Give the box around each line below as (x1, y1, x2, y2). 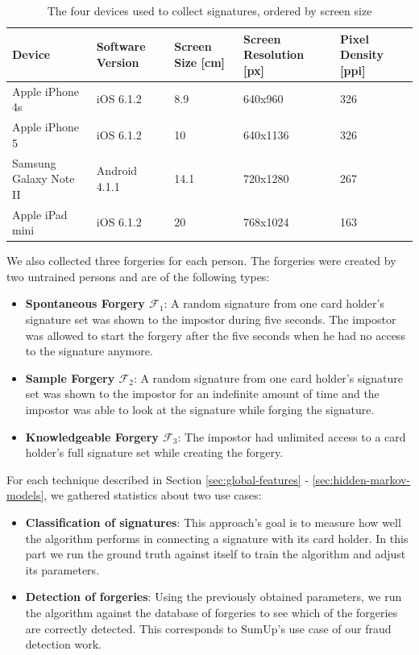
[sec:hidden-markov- (312, 471, 411, 487)
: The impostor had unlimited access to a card (177, 428, 406, 445)
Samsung (12, 154, 56, 171)
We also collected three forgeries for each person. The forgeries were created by (6, 252, 396, 269)
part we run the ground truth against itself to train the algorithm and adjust (25, 545, 406, 562)
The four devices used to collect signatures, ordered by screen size (47, 2, 372, 19)
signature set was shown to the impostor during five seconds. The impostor (25, 311, 396, 327)
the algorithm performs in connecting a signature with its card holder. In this (25, 529, 409, 546)
